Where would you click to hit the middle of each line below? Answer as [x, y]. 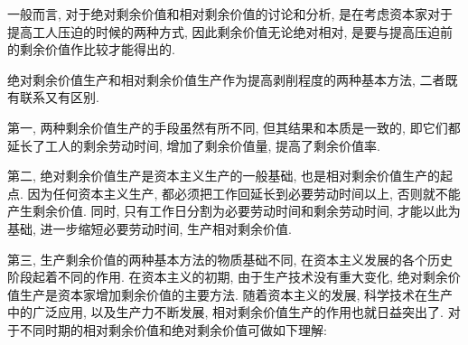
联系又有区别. [59, 97]
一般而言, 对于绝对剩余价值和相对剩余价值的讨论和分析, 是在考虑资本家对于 [230, 14]
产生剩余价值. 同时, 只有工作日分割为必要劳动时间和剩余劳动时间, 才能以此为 [234, 211]
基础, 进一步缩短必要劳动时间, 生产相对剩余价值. [150, 228]
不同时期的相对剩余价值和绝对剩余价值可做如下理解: [173, 329]
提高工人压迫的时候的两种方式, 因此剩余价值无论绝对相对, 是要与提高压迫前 [230, 31]
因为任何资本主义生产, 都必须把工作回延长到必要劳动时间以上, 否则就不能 [244, 193]
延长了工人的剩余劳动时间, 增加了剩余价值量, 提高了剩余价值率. [194, 145]
